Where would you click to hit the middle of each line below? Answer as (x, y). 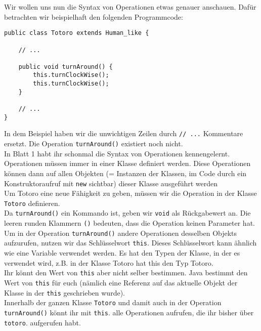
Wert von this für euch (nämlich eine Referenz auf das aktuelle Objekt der (121, 282)
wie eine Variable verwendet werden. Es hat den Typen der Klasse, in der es (122, 253)
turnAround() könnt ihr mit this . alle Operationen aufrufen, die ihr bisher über (129, 312)
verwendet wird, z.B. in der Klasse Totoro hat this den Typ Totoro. (109, 262)
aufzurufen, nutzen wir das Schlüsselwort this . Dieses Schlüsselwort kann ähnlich (130, 243)
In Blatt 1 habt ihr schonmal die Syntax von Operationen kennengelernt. (117, 153)
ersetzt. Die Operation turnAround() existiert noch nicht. (94, 143)
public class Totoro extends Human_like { (77, 33)
